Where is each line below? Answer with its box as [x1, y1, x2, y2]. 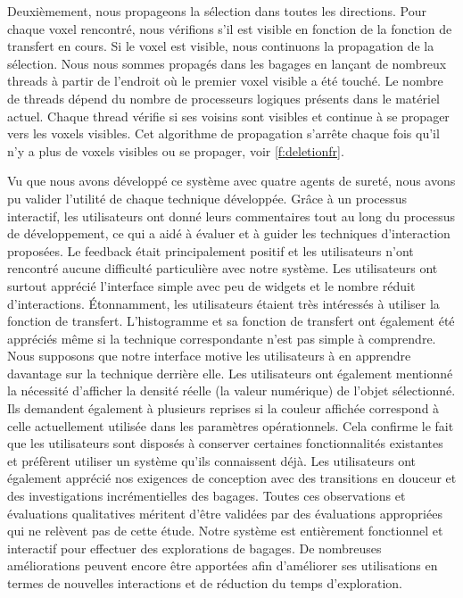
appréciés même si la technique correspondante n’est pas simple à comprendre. [7, 328, 436, 347]
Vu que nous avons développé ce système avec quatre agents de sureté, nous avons [7, 171, 456, 190]
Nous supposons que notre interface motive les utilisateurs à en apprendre [7, 346, 411, 365]
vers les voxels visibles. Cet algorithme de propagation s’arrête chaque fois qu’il [7, 124, 440, 143]
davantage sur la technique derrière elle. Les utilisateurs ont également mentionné [7, 363, 453, 382]
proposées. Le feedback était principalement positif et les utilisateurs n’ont [7, 241, 414, 260]
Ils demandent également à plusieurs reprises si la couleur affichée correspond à [7, 399, 440, 418]
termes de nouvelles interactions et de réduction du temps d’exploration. [7, 574, 403, 592]
